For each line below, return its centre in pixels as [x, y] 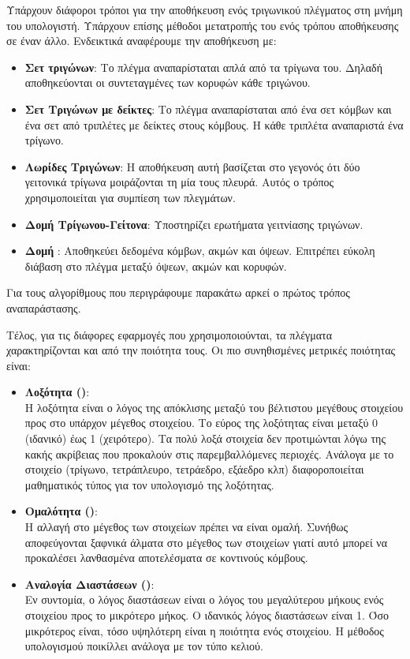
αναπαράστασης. [44, 307]
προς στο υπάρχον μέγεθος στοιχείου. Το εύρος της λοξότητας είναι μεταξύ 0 [201, 423]
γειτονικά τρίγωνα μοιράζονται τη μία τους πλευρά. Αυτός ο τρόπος [179, 182]
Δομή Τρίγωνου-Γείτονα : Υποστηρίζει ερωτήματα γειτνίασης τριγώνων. [194, 224]
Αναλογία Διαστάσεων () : [89, 584]
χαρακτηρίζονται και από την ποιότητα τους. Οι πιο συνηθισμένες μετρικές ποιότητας [201, 350]
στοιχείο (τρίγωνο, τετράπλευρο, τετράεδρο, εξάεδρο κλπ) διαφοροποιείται [194, 469]
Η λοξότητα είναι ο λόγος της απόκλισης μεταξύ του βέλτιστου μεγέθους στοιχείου [214, 407]
